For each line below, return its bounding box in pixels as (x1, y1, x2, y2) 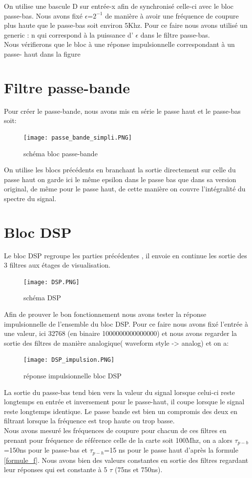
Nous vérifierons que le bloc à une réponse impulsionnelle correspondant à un (4, 39, 235, 49)
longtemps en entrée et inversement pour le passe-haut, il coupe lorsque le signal (4, 396, 245, 407)
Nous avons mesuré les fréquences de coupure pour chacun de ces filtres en (4, 425, 227, 436)
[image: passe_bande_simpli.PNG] (23, 134, 132, 141)
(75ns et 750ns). (114, 464, 163, 475)
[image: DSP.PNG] (23, 278, 80, 286)
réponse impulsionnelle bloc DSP (23, 371, 122, 381)
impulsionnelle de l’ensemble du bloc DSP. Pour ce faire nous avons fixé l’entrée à (4, 318, 248, 329)
